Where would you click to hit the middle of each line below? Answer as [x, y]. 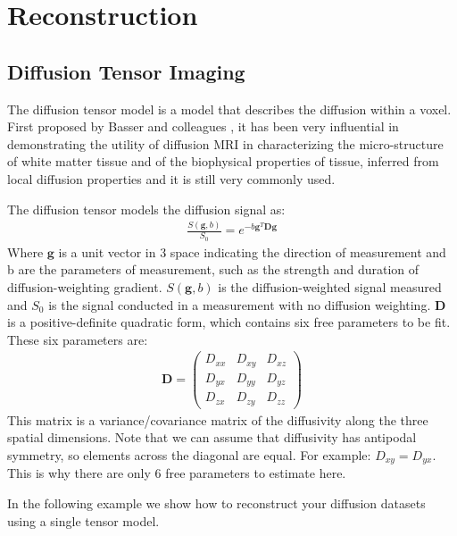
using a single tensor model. [83, 520]
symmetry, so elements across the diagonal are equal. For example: [189, 455]
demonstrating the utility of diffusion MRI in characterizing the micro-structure [225, 143]
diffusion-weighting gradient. [85, 286]
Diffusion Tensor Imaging [126, 71]
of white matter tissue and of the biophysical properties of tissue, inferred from [223, 161]
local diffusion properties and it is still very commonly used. [171, 178]
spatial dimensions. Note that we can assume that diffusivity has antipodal [212, 437]
